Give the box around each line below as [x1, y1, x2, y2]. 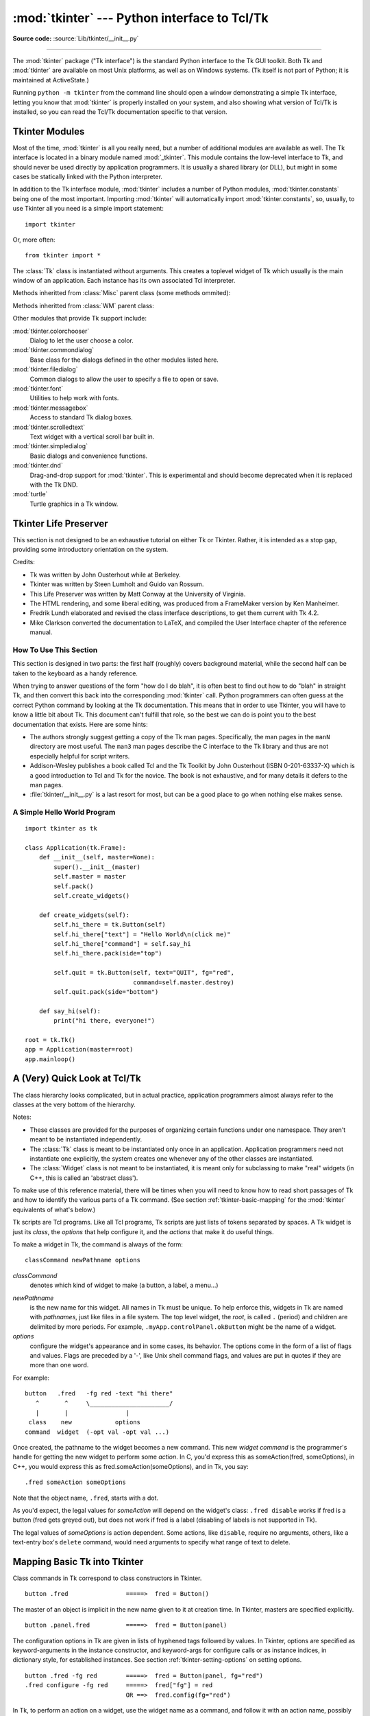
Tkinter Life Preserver [12, 518, 109, 529]
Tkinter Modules [12, 126, 85, 137]
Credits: [12, 558, 36, 566]
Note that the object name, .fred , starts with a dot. [12, 1494, 159, 1502]
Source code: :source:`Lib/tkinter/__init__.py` [12, 34, 139, 43]
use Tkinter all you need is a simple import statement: [12, 205, 164, 213]
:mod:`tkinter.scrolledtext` [12, 423, 86, 431]
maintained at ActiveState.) [12, 76, 89, 84]
